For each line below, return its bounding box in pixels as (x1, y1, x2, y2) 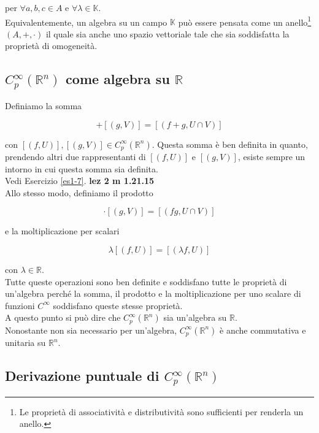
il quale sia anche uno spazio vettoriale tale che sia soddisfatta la (45, 27, 290, 40)
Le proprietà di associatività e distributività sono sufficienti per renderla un (19, 405, 304, 418)
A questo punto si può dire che (5, 311, 121, 324)
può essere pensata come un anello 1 (178, 13, 312, 28)
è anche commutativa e (220, 323, 306, 336)
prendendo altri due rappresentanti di (5, 150, 146, 163)
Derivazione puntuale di (5, 366, 159, 385)
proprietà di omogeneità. (5, 39, 98, 52)
